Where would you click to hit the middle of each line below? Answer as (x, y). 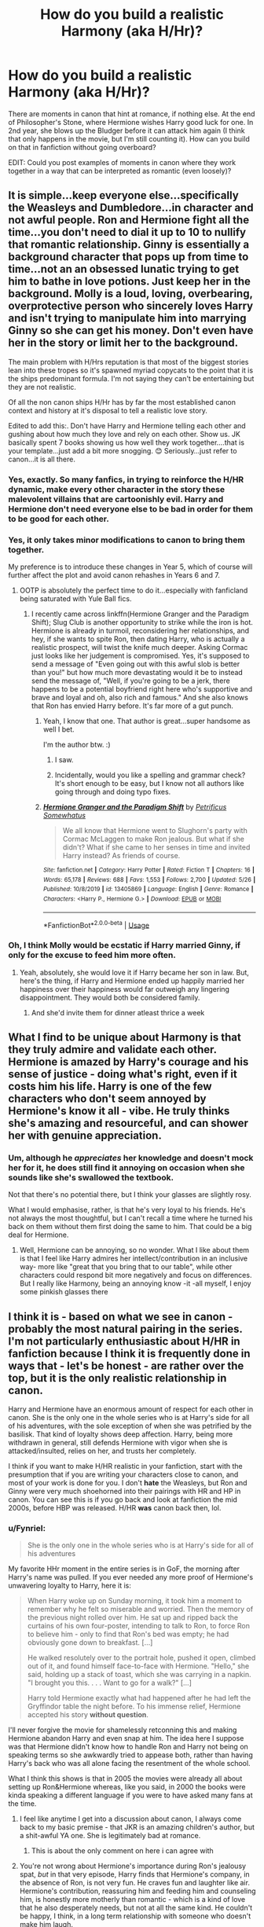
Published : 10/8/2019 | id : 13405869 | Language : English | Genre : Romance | (148, 890)
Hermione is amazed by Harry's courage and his (128, 1061)
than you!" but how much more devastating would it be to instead (137, 672)
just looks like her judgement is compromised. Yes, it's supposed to (140, 655)
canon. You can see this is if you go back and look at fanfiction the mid (123, 1499)
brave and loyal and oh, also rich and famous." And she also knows (140, 697)
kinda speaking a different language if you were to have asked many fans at (130, 1795)
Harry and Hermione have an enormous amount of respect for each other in (131, 1409)
